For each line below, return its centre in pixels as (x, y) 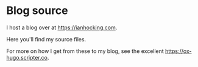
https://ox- (179, 51)
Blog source (37, 11)
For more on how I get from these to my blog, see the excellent (85, 51)
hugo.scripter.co (27, 57)
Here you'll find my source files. (46, 39)
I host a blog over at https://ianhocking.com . (62, 27)
